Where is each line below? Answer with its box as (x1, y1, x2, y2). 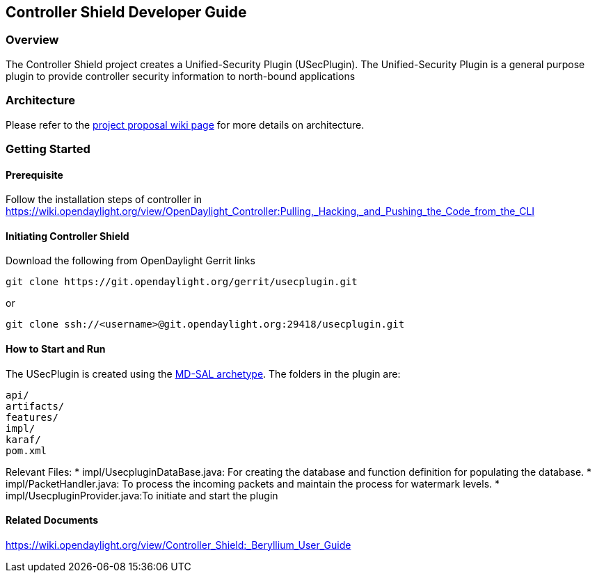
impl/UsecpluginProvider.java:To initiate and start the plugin (6, 489, 278, 501)
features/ (6, 411, 58, 423)
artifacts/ (6, 400, 65, 412)
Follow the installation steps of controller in (6, 193, 202, 206)
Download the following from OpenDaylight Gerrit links (6, 255, 255, 267)
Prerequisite (6, 168, 63, 181)
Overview (6, 33, 59, 47)
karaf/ (6, 433, 41, 445)
